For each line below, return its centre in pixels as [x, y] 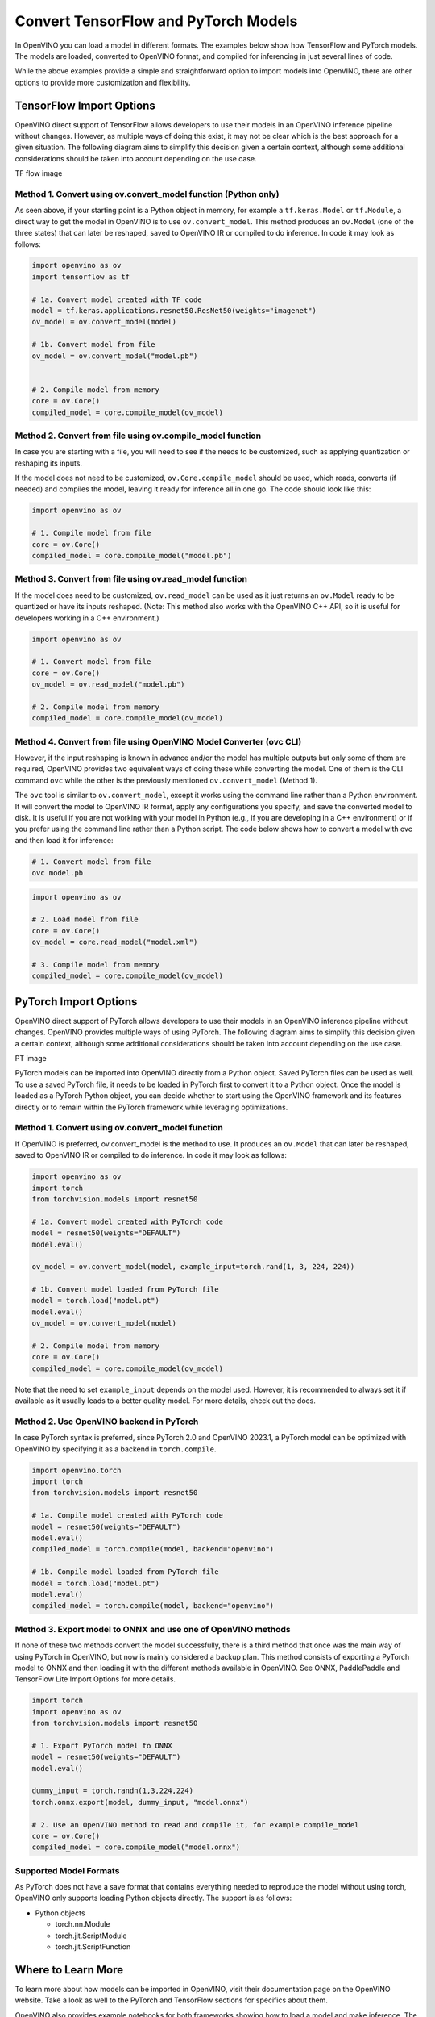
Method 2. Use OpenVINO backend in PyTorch [107, 1422]
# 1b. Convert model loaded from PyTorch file [125, 1290]
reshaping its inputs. [49, 463]
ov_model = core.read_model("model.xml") [115, 942]
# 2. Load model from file [85, 919]
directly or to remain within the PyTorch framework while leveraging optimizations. [151, 1107]
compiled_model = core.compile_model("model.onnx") [136, 1847]
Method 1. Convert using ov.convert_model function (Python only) [147, 194]
